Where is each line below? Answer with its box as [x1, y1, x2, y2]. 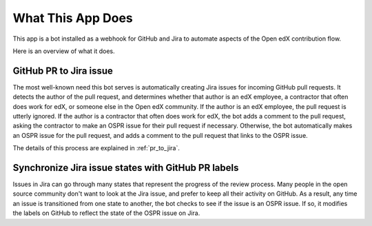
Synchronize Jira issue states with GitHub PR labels [12, 162, 239, 174]
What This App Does [12, 10, 134, 25]
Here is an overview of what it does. [12, 47, 115, 55]
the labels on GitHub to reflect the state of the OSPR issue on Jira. [12, 209, 200, 217]
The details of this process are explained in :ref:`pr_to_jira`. [12, 144, 180, 152]
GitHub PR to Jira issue [12, 65, 114, 76]
